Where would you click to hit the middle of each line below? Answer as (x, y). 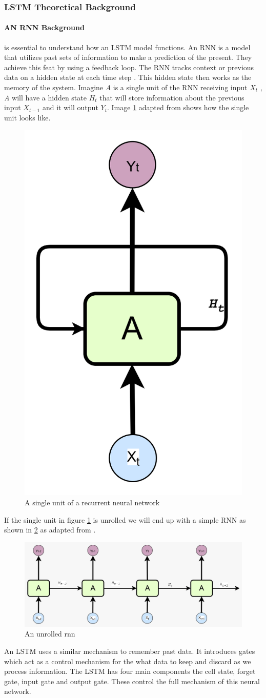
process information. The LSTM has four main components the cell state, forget (130, 671)
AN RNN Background (44, 27)
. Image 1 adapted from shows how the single (178, 107)
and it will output (70, 107)
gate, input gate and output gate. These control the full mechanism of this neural (132, 681)
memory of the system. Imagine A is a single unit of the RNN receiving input (126, 87)
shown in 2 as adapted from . (50, 530)
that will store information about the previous (172, 97)
